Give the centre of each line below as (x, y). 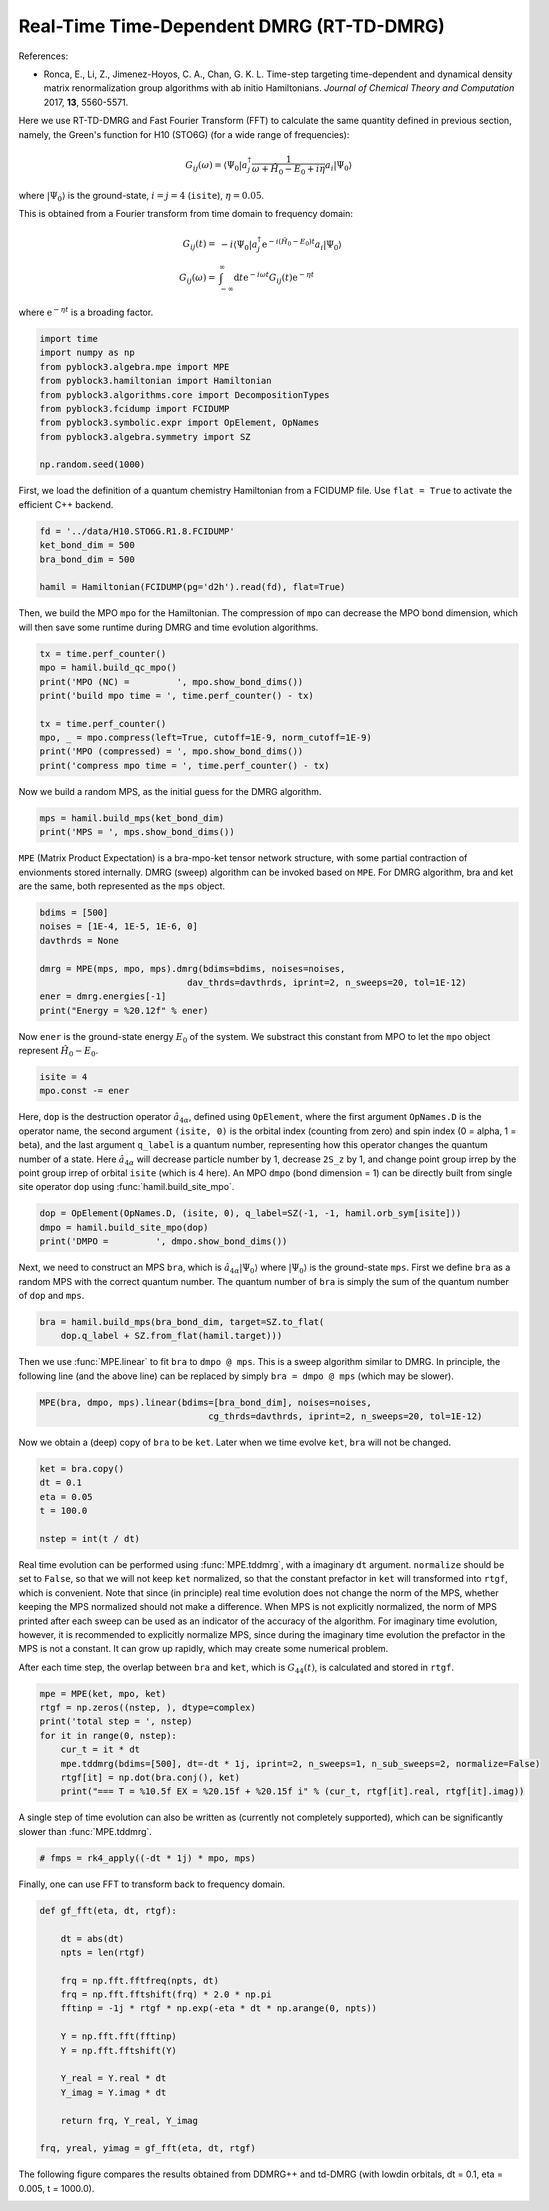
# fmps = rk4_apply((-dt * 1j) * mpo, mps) (148, 1858)
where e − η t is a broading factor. (86, 311)
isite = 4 (63, 1077)
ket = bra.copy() (82, 1469)
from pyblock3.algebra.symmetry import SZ (145, 436)
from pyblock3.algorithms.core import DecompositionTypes (184, 394)
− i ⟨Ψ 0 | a (239, 245)
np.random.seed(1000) (92, 464)
